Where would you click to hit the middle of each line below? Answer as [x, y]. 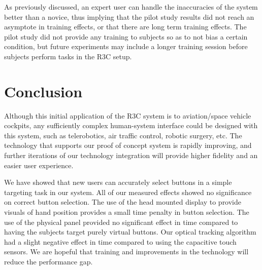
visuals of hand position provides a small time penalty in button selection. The [127, 212]
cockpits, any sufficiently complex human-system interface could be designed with [131, 125]
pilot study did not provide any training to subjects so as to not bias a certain [126, 36]
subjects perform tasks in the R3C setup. [68, 56]
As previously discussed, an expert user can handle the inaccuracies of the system [131, 7]
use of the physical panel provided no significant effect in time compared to [121, 222]
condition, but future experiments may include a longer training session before [126, 46]
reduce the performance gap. [48, 261]
